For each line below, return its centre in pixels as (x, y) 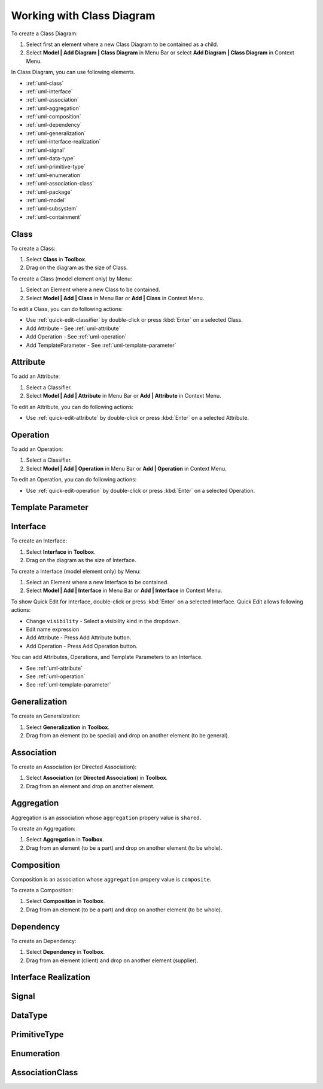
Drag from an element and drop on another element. (90, 786)
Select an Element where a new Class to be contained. (93, 289)
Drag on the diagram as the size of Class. (77, 268)
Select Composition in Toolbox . (65, 901)
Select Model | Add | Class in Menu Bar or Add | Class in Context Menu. (115, 298)
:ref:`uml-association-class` (60, 184)
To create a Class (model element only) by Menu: (72, 279)
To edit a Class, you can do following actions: (67, 309)
